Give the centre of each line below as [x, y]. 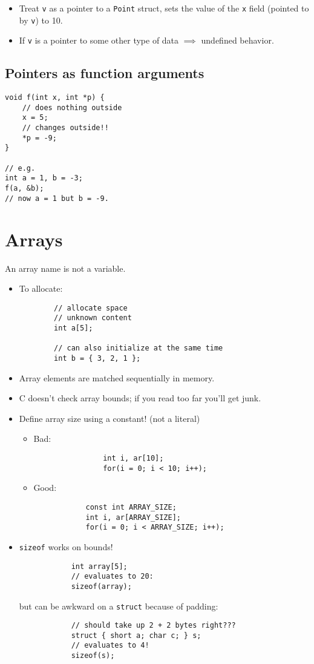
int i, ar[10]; [133, 459]
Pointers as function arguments [105, 73]
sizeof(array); [101, 586]
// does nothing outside [72, 107]
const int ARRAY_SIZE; [131, 507]
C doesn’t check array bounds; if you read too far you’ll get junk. [140, 398]
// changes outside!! [65, 128]
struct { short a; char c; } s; [136, 635]
